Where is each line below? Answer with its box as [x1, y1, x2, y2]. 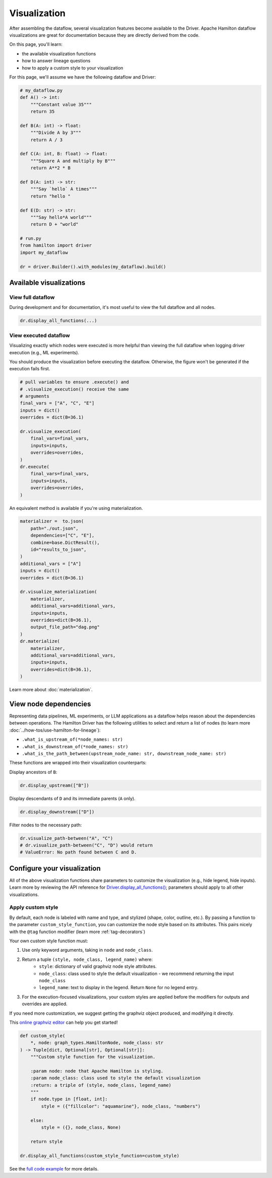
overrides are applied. [22, 1001, 67, 1007]
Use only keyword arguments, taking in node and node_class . [22, 947, 153, 953]
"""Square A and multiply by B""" [30, 158, 116, 164]
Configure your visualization [9, 864, 101, 873]
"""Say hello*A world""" [30, 214, 92, 220]
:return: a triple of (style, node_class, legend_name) [30, 1082, 172, 1088]
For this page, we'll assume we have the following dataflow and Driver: [9, 74, 156, 80]
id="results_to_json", [30, 547, 87, 553]
